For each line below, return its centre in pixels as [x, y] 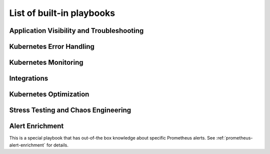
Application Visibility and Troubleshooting [76, 31]
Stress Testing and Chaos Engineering [70, 110]
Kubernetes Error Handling [52, 47]
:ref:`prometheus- [234, 138]
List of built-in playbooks [62, 13]
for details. [57, 145]
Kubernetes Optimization [49, 94]
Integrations [29, 78]
